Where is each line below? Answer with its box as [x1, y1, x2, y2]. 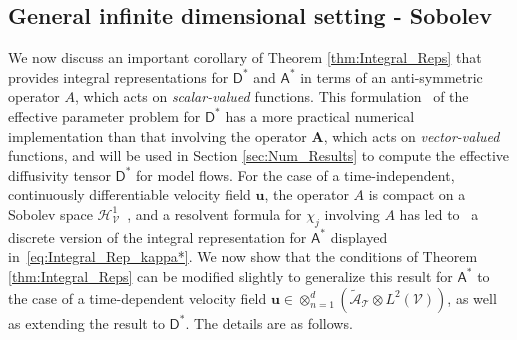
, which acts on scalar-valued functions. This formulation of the [74, 86, 469, 107]
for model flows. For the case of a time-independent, [136, 164, 455, 185]
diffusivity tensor [8, 164, 111, 185]
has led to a [399, 203, 479, 224]
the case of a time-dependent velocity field [8, 287, 267, 308]
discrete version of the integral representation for [8, 226, 307, 247]
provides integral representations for [8, 66, 229, 87]
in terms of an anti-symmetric [300, 66, 483, 87]
